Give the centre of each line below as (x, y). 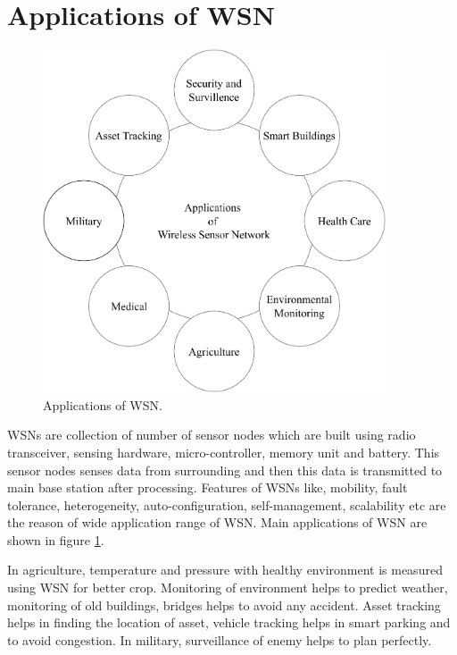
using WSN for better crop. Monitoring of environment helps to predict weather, (228, 588)
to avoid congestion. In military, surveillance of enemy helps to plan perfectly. (220, 639)
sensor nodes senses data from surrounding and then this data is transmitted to (225, 470)
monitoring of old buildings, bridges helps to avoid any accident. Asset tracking (224, 605)
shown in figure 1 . (56, 539)
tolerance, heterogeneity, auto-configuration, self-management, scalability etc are (227, 504)
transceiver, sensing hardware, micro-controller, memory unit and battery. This (224, 452)
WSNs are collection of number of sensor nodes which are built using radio (212, 435)
